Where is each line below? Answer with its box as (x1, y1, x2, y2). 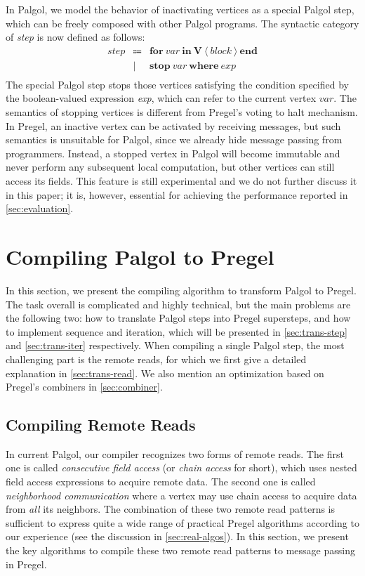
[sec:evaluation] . (6, 201, 74, 216)
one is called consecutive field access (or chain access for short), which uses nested (6, 460, 357, 475)
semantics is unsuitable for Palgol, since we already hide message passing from (6, 132, 343, 147)
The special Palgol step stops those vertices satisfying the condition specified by (6, 77, 349, 91)
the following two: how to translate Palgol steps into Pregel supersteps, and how (6, 310, 351, 325)
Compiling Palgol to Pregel (6, 242, 274, 270)
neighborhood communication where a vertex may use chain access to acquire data (6, 487, 357, 502)
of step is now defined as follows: (6, 30, 145, 44)
